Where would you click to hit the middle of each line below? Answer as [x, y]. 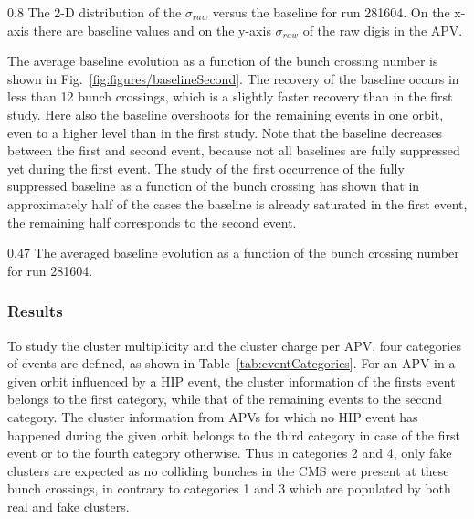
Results [35, 311]
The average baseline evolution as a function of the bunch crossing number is [223, 61]
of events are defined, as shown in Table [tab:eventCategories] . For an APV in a [232, 363]
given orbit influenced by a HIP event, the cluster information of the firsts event [232, 381]
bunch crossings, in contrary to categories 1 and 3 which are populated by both [229, 488]
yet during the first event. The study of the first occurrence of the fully [206, 168]
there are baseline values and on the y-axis [152, 30]
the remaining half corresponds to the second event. [152, 222]
